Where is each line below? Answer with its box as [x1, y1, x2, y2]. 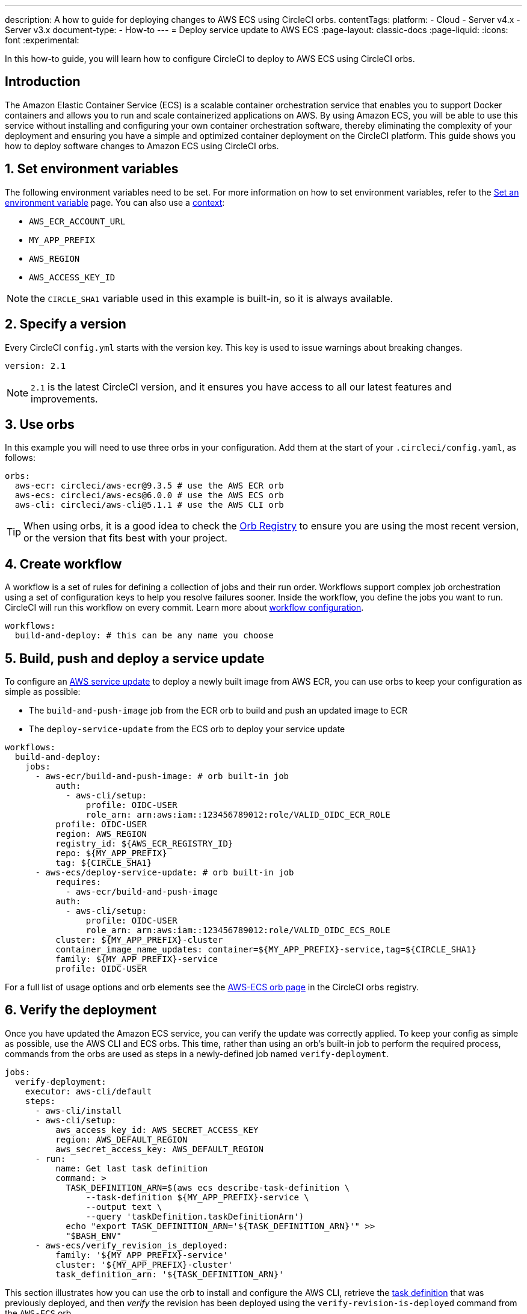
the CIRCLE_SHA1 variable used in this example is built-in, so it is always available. [31, 292, 393, 304]
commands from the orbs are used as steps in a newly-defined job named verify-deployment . [5, 1048, 389, 1059]
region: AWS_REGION [55, 829, 147, 839]
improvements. [31, 392, 98, 405]
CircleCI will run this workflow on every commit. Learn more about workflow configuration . [5, 602, 364, 613]
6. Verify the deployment [5, 1002, 157, 1018]
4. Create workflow [5, 556, 122, 572]
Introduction [5, 74, 81, 90]
